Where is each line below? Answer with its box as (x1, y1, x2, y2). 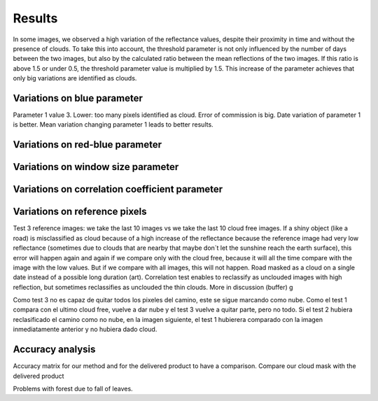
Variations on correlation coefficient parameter (13, 183, 223, 195)
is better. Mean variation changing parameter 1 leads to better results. (13, 120, 213, 129)
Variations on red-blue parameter (13, 139, 162, 150)
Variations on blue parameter (13, 92, 143, 104)
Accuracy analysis (13, 344, 96, 356)
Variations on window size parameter (13, 161, 179, 173)
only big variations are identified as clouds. (13, 74, 137, 83)
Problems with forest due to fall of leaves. (13, 384, 133, 393)
